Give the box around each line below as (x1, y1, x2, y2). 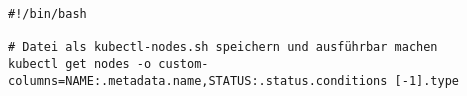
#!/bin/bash (8, 7, 87, 21)
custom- (158, 56, 209, 71)
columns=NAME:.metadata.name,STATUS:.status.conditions (8, 73, 388, 88)
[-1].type (394, 73, 460, 88)
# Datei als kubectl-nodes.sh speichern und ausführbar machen (8, 40, 438, 55)
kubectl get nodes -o (8, 56, 152, 71)
